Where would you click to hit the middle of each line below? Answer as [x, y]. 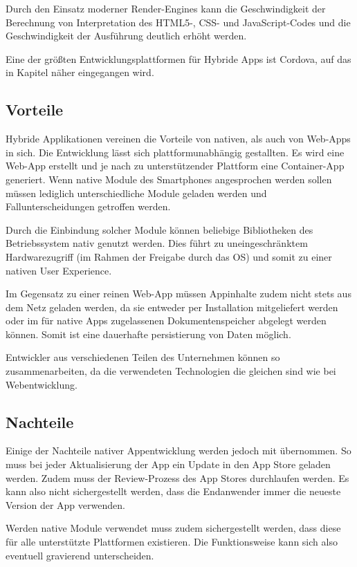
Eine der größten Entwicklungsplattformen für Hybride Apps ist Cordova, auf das [178, 58]
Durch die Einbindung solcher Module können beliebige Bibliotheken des [159, 229]
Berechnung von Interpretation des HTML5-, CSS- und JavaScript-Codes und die [178, 22]
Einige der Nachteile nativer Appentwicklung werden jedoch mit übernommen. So [178, 450]
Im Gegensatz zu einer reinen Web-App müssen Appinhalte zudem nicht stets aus [178, 294]
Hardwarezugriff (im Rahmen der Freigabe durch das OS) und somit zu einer [169, 256]
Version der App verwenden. [65, 504]
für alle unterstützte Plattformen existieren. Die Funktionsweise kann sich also [172, 542]
